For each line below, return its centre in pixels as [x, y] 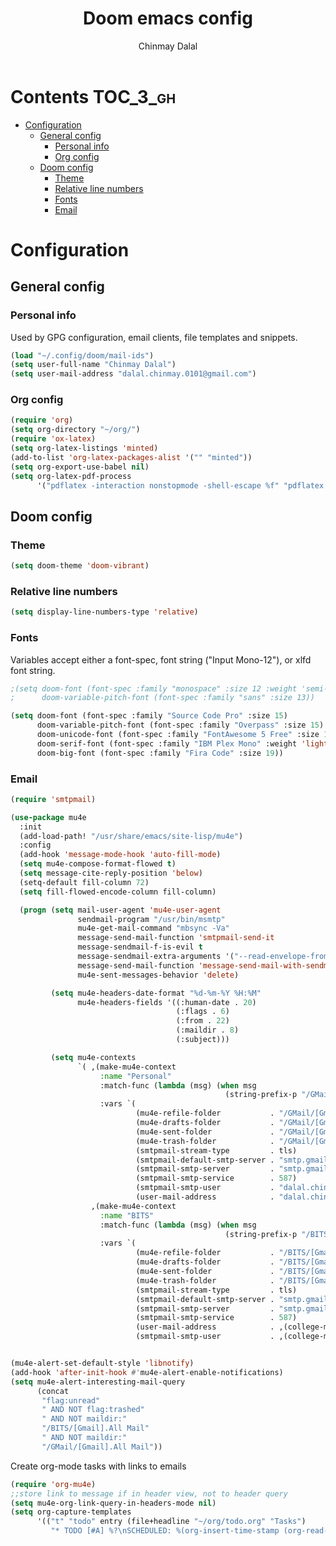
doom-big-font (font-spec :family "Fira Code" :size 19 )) [160, 753]
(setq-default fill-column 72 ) [84, 882]
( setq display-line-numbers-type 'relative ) [104, 612]
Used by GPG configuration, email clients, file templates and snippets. [154, 337]
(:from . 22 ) [202, 1021]
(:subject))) [202, 1040]
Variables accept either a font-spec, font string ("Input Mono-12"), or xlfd [161, 659]
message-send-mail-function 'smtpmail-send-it [176, 938]
